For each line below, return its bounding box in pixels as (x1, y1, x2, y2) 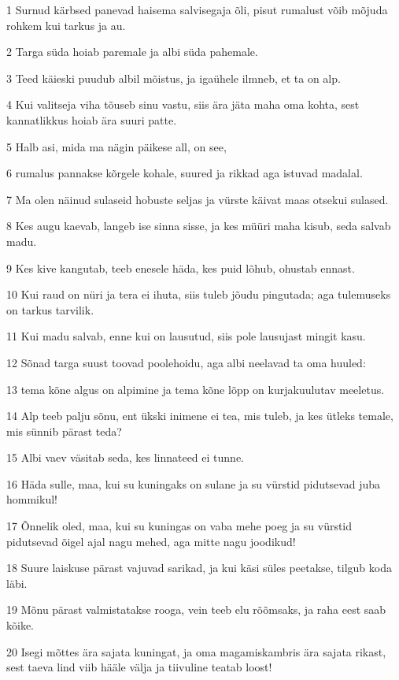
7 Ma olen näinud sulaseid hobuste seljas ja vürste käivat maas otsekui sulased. (6, 191, 389, 207)
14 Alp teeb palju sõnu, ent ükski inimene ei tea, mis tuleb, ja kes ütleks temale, (6, 407, 393, 424)
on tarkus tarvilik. (6, 301, 94, 318)
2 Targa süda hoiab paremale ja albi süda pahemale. (6, 43, 258, 60)
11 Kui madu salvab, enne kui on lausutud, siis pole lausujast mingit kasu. (6, 328, 366, 344)
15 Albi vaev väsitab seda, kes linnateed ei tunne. (6, 449, 244, 466)
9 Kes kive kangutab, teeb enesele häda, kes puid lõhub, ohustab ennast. (6, 259, 355, 276)
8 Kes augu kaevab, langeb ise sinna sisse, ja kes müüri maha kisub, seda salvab (6, 217, 391, 234)
